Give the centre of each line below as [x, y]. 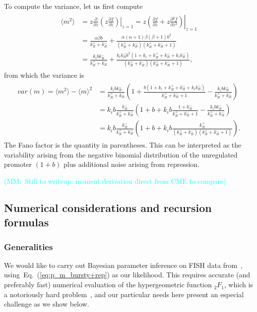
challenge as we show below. [47, 304]
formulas [27, 222]
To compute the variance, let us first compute [73, 6]
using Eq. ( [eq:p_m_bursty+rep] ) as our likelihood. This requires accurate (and [127, 275]
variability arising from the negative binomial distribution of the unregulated [121, 154]
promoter [18, 164]
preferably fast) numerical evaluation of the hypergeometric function [108, 285]
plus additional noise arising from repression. [131, 164]
